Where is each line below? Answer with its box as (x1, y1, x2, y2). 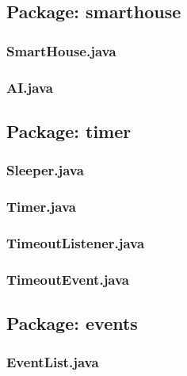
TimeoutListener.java (6, 232, 145, 252)
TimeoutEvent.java (6, 269, 130, 289)
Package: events (6, 311, 138, 336)
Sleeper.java (6, 160, 84, 180)
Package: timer (6, 118, 132, 143)
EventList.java (6, 352, 99, 372)
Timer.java (6, 197, 76, 217)
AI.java (6, 77, 53, 97)
